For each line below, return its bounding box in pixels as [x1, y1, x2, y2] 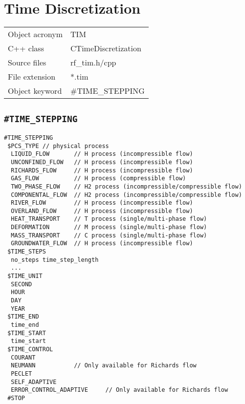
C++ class [8, 43, 44, 54]
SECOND [11, 280, 32, 288]
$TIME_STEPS [7, 248, 46, 255]
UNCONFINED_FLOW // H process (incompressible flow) [11, 158, 193, 166]
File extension [8, 71, 56, 83]
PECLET [11, 370, 32, 377]
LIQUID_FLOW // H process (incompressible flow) [11, 150, 193, 158]
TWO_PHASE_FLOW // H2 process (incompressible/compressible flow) [11, 183, 242, 190]
